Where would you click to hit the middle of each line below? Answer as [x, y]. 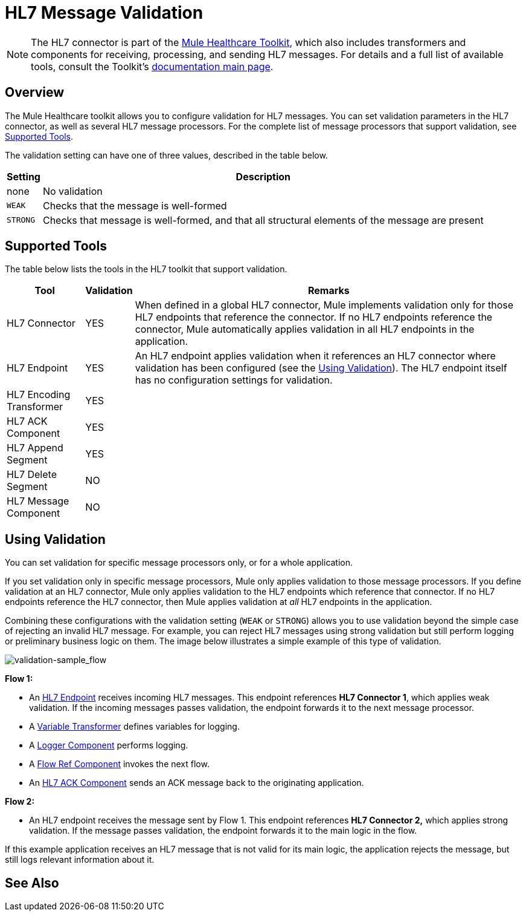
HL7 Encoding [39, 395]
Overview [35, 93]
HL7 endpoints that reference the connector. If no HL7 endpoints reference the [314, 317]
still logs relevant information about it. [80, 860]
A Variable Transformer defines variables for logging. [134, 727]
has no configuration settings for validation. [234, 380]
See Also [32, 883]
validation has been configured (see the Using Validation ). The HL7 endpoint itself [321, 368]
